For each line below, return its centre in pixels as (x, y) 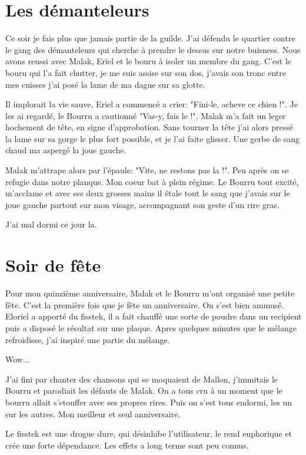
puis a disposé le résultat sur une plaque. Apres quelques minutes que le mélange (151, 327)
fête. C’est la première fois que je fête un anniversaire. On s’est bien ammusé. (145, 304)
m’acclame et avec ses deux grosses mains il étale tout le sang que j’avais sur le (148, 193)
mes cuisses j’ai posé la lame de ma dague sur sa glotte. (105, 84)
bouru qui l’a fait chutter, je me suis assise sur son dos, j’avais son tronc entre (146, 72)
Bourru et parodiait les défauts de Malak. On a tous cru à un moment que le (144, 390)
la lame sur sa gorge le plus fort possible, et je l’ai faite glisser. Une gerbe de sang (153, 138)
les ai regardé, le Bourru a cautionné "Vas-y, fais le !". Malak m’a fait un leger (146, 115)
